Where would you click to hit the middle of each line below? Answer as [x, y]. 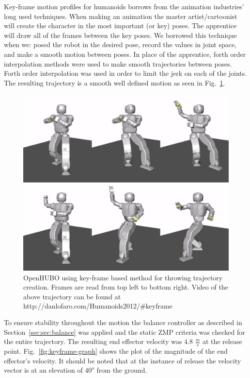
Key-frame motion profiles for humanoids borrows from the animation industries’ [124, 6]
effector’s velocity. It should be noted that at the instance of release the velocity [123, 360]
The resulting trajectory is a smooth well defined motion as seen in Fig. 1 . [115, 82]
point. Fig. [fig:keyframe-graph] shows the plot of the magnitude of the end [116, 351]
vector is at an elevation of [43, 370]
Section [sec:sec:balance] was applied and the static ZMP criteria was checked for [125, 332]
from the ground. [122, 370]
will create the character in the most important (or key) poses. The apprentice [120, 26]
